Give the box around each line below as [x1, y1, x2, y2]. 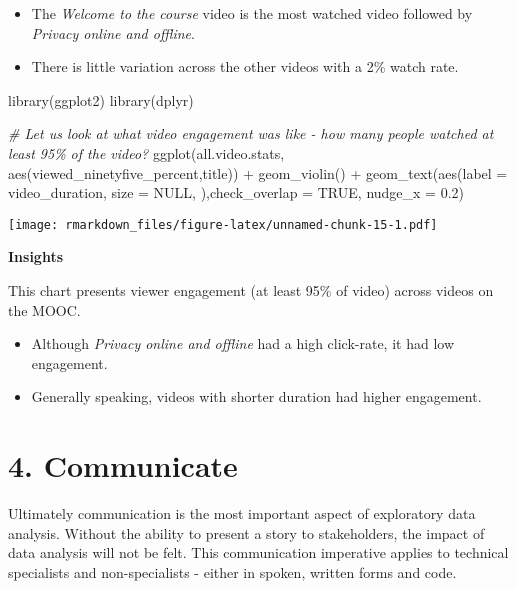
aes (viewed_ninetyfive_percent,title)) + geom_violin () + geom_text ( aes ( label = [8, 162, 508, 183]
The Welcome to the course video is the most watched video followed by [31, 3, 473, 23]
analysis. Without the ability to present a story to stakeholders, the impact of [8, 522, 485, 543]
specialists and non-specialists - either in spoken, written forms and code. [8, 561, 457, 582]
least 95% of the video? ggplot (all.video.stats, [8, 142, 285, 163]
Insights [8, 246, 64, 267]
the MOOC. [8, 299, 81, 320]
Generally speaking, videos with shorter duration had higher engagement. [31, 386, 482, 407]
